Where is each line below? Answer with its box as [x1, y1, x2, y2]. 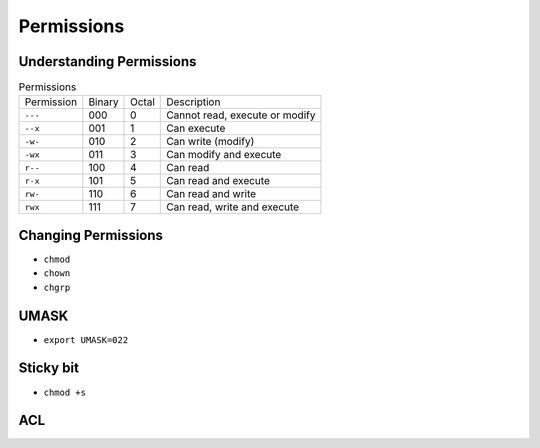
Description [166, 95, 221, 109]
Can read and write [166, 187, 257, 201]
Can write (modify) [166, 135, 255, 149]
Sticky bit [18, 360, 80, 377]
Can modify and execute [166, 148, 282, 162]
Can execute [166, 121, 226, 135]
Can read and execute [166, 174, 270, 188]
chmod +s [43, 386, 87, 398]
